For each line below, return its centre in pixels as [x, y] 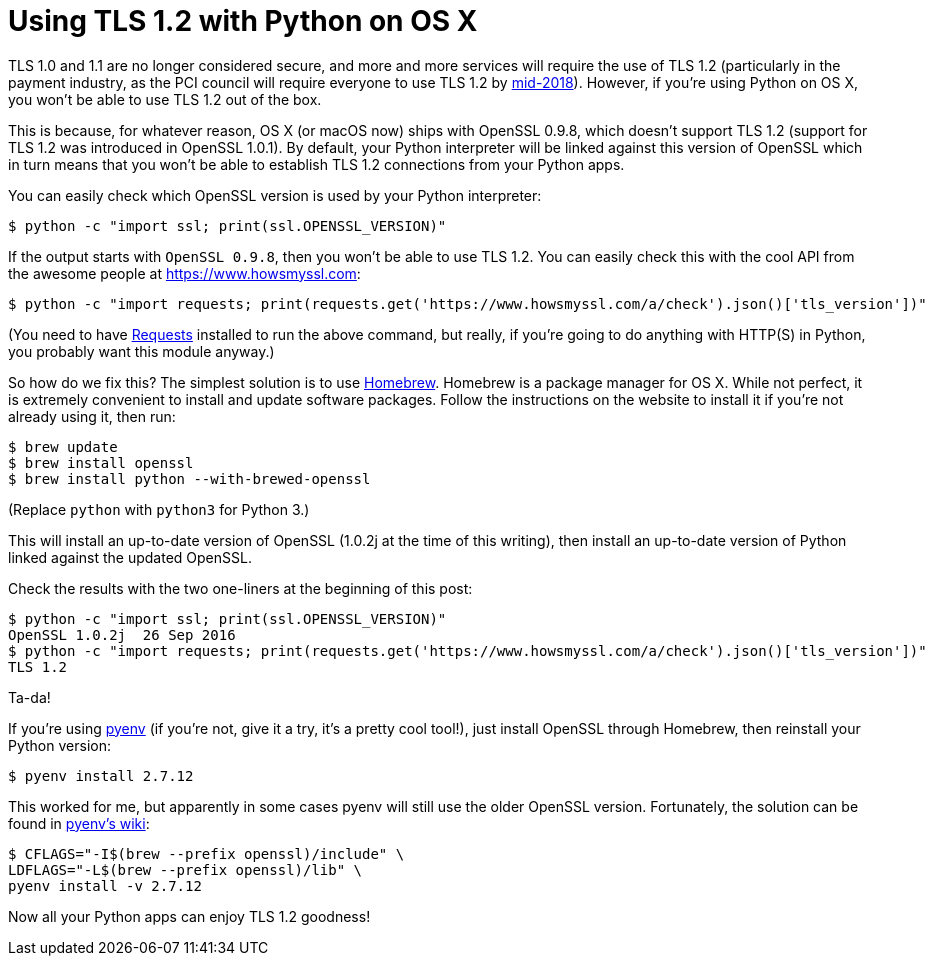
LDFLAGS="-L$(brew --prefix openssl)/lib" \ [185, 869]
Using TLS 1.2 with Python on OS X [243, 21]
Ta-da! [29, 697]
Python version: [59, 745]
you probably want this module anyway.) [141, 351]
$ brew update [63, 446]
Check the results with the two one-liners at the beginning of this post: [240, 588]
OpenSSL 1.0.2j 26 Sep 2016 [122, 634]
